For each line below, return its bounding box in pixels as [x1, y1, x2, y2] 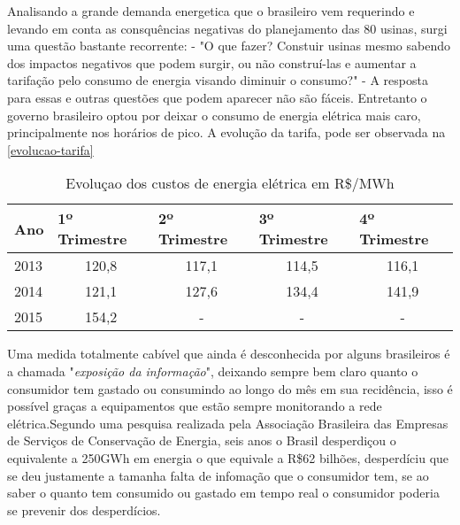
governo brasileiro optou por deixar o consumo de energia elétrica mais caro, [7, 105, 421, 124]
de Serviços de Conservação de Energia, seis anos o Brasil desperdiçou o [7, 431, 396, 450]
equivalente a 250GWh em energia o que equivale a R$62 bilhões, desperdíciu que [7, 448, 449, 467]
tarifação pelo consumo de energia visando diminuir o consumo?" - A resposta [7, 71, 428, 89]
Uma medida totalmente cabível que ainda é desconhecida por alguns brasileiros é [7, 344, 450, 363]
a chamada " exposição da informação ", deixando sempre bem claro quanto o [7, 361, 418, 380]
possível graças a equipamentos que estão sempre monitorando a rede [7, 397, 382, 415]
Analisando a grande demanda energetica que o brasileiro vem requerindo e [7, 2, 415, 19]
